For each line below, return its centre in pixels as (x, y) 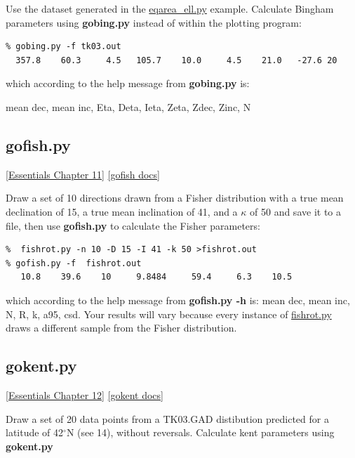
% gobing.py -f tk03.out (63, 47)
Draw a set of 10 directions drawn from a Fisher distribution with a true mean (175, 198)
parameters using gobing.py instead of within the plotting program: (154, 22)
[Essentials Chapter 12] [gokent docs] (85, 394)
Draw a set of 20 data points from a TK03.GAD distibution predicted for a (167, 418)
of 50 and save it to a (295, 211)
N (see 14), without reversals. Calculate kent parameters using (200, 432)
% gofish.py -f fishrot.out (74, 263)
